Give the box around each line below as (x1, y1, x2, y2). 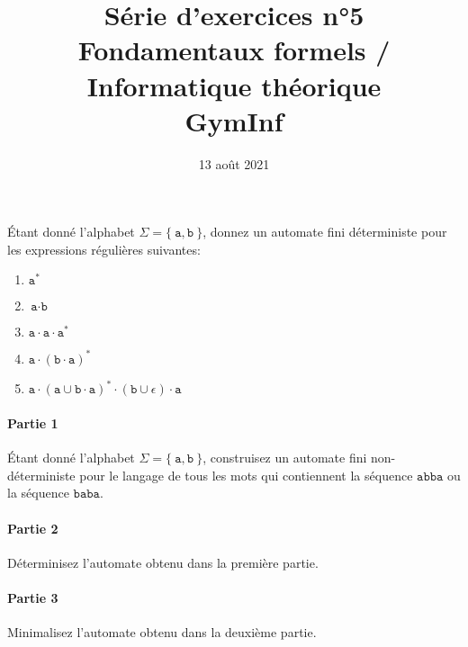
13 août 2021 (198, 154, 270, 173)
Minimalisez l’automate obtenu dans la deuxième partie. (7, 623, 317, 642)
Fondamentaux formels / (77, 31, 391, 68)
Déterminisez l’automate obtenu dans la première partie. (7, 553, 319, 571)
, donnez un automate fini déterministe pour (202, 222, 447, 241)
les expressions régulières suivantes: (7, 239, 201, 258)
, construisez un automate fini (202, 448, 367, 467)
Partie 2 (7, 518, 58, 537)
